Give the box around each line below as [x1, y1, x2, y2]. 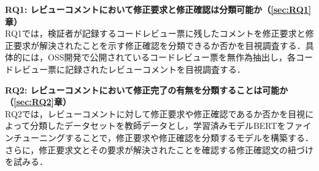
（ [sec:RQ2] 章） [5, 95, 72, 108]
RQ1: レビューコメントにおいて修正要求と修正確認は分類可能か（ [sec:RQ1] [5, 3, 312, 15]
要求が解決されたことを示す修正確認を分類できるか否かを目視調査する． [13, 38, 306, 51]
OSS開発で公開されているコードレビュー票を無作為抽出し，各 [47, 51, 296, 64]
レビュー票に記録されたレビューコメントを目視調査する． [13, 62, 245, 75]
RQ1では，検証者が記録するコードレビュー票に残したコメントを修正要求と [5, 27, 306, 40]
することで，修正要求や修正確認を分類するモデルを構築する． [64, 131, 314, 144]
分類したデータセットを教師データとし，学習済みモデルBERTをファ [29, 119, 303, 132]
